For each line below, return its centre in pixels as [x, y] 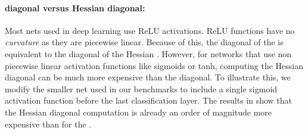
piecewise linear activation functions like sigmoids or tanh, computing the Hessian [154, 65]
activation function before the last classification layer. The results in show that [149, 100]
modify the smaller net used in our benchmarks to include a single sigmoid [141, 88]
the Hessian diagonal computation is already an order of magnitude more [139, 112]
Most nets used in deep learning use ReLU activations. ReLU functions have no [150, 30]
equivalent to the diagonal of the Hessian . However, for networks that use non [148, 53]
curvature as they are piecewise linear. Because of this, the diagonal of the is [144, 42]
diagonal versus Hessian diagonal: [75, 7]
